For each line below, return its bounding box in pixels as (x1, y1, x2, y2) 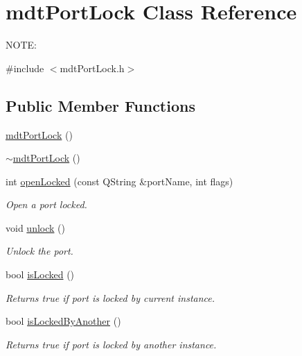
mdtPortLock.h (60, 60, 125, 75)
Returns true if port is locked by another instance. (6, 337, 217, 351)
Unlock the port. (6, 244, 73, 258)
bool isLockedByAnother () (6, 314, 121, 328)
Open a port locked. (6, 197, 87, 212)
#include (6, 60, 44, 75)
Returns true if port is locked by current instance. (6, 290, 215, 305)
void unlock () (6, 220, 65, 235)
